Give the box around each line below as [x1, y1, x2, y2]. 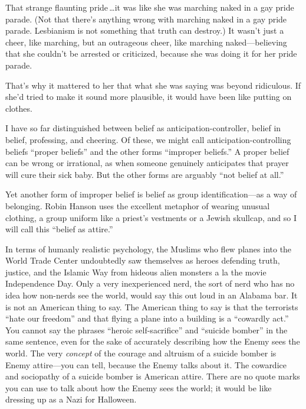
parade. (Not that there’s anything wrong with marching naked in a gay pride [5, 12, 287, 25]
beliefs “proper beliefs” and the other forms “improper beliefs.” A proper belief [5, 145, 289, 157]
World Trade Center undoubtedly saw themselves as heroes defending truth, [5, 254, 280, 267]
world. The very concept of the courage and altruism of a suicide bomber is [5, 347, 277, 359]
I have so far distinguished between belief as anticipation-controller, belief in [5, 122, 281, 134]
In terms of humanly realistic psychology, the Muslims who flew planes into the [5, 242, 292, 255]
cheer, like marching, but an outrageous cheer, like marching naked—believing [5, 35, 287, 48]
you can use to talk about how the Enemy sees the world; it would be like [5, 381, 272, 394]
